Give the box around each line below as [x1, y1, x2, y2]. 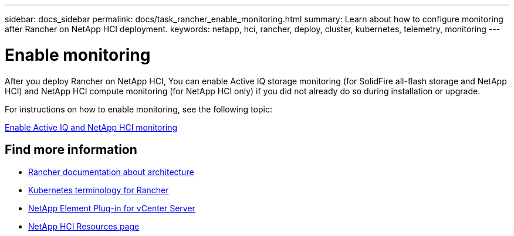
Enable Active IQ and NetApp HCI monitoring [5, 122, 178, 132]
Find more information [5, 142, 137, 157]
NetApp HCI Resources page [28, 221, 140, 232]
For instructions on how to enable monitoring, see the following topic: [5, 104, 272, 114]
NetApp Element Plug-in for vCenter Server [28, 203, 195, 214]
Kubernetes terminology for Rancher [28, 185, 169, 196]
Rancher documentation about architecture [28, 167, 194, 177]
